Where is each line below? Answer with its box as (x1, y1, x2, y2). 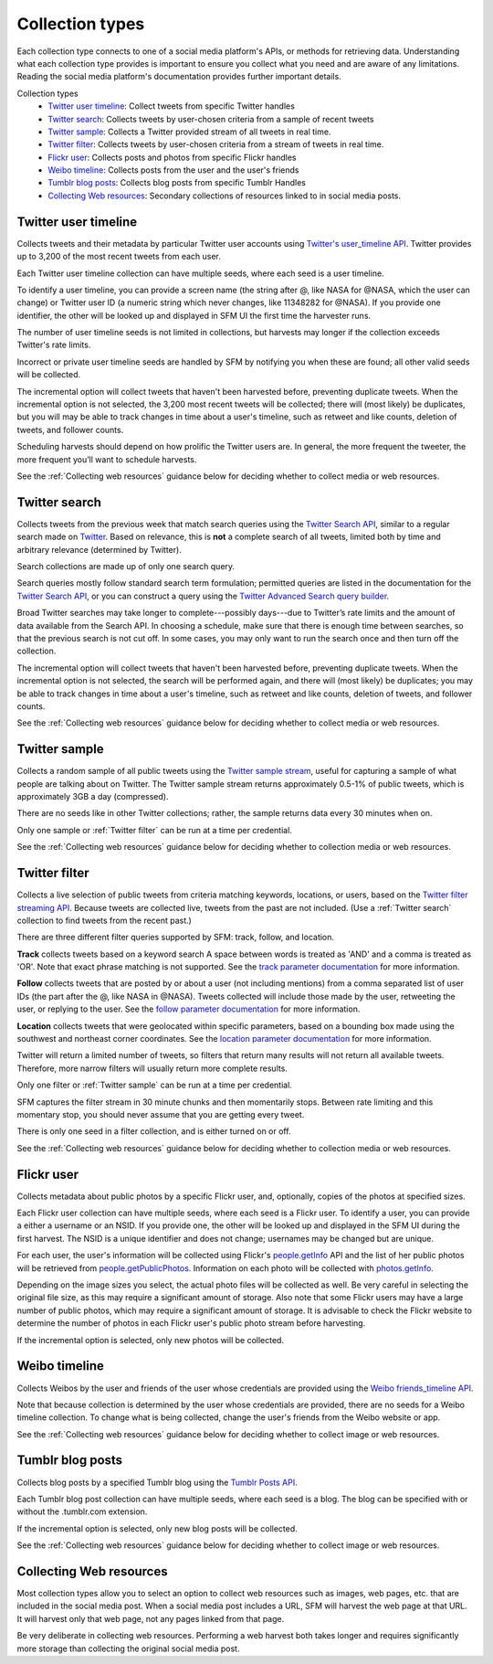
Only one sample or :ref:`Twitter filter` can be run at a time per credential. (16, 824, 292, 835)
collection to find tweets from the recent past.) (16, 915, 192, 926)
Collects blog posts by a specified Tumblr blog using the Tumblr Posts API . (16, 1477, 298, 1488)
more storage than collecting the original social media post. (16, 1643, 240, 1654)
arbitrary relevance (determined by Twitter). (16, 544, 182, 555)
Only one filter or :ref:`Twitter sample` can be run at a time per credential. (16, 1079, 292, 1091)
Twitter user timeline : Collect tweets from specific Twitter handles (47, 101, 296, 111)
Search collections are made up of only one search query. (16, 561, 236, 572)
